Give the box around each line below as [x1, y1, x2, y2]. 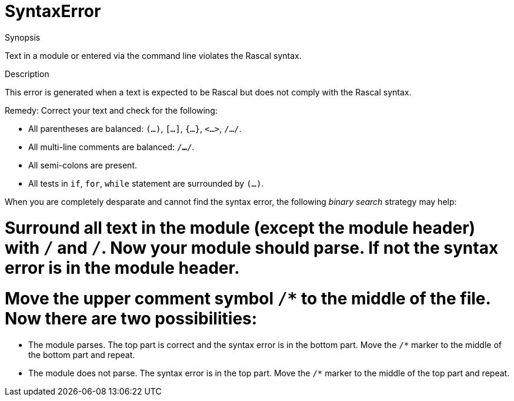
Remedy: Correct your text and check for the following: [5, 105, 218, 115]
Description [5, 68, 49, 79]
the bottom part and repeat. [28, 350, 135, 360]
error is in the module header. [5, 257, 240, 278]
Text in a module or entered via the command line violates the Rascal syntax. [5, 50, 302, 61]
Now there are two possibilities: [5, 309, 258, 329]
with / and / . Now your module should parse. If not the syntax [5, 237, 499, 258]
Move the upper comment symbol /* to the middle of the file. [5, 289, 491, 309]
